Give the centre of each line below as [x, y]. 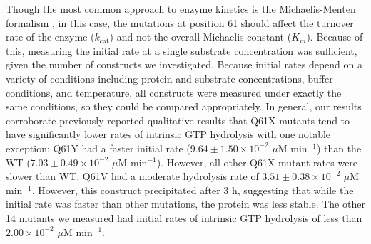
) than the [339, 148]
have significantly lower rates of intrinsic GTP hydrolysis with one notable [168, 134]
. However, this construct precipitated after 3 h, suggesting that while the [193, 190]
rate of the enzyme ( [50, 37]
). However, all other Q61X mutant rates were [257, 162]
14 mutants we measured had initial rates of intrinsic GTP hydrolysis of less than [184, 217]
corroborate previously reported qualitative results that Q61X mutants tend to [178, 120]
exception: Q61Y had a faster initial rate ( [98, 148]
